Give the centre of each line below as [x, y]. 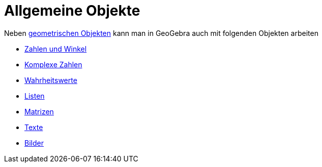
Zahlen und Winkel [56, 49]
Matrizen [39, 111]
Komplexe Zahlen [53, 64]
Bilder [34, 143]
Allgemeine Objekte [72, 11]
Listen [35, 96]
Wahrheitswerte [51, 80]
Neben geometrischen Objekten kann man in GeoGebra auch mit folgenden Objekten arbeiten [161, 33]
